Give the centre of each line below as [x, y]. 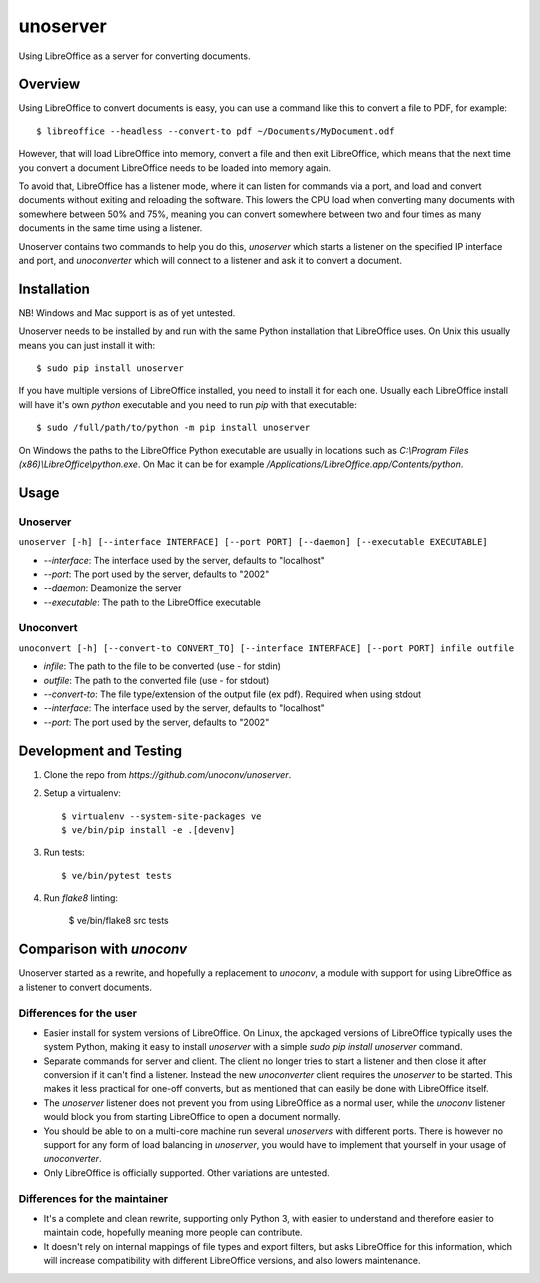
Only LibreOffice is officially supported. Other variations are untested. [186, 1172]
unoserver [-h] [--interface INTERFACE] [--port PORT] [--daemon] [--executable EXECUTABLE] [253, 542]
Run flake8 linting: [81, 898]
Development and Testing [100, 750]
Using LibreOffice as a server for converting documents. [134, 56]
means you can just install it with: [86, 345]
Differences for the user [77, 1013]
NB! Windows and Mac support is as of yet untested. [127, 312]
